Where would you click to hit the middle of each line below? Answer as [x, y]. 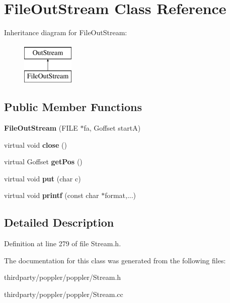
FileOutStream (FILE [41, 128]
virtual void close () [35, 144]
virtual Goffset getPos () [43, 162]
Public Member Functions [73, 107]
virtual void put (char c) [43, 178]
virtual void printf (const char [52, 195]
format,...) [121, 195]
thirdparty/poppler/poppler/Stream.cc [64, 294]
